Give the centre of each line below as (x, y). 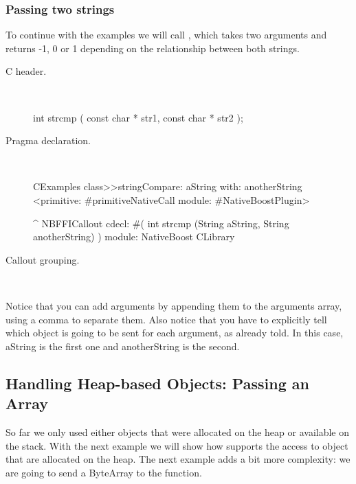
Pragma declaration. (48, 140)
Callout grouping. (43, 259)
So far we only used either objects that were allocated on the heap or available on (178, 431)
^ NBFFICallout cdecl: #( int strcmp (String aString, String (161, 223)
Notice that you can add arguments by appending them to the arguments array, (174, 305)
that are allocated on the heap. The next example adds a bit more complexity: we (178, 459)
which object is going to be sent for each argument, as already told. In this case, (175, 333)
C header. (26, 71)
